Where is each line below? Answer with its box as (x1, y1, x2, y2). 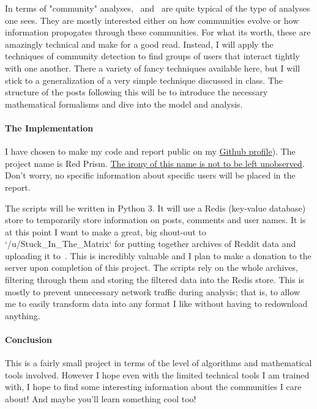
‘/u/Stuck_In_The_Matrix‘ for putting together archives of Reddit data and (5, 237, 296, 250)
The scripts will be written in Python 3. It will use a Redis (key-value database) (5, 201, 306, 214)
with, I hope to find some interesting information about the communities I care (5, 380, 302, 393)
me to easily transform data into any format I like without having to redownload (5, 297, 308, 310)
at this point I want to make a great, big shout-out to (5, 225, 206, 238)
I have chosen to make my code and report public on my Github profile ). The (5, 145, 296, 158)
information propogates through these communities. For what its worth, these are (5, 26, 311, 39)
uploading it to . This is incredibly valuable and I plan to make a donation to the (5, 249, 311, 262)
